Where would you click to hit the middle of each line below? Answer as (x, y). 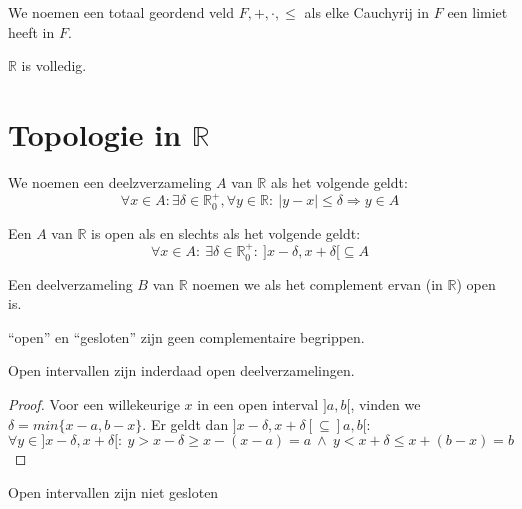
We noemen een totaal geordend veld (121, 12)
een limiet (477, 12)
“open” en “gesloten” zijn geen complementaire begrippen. (186, 336)
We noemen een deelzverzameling (110, 181)
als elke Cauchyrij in (367, 12)
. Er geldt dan (185, 423)
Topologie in (95, 133)
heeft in (31, 31)
